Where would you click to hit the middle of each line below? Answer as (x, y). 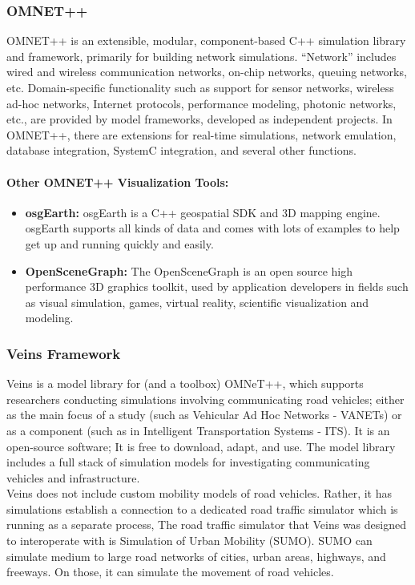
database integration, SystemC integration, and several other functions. (181, 150)
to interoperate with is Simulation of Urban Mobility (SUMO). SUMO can (189, 541)
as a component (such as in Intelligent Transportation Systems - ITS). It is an (198, 430)
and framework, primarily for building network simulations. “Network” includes (201, 56)
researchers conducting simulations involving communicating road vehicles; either (205, 399)
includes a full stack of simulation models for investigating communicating (188, 462)
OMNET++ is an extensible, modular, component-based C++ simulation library (206, 40)
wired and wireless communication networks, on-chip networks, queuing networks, (207, 72)
